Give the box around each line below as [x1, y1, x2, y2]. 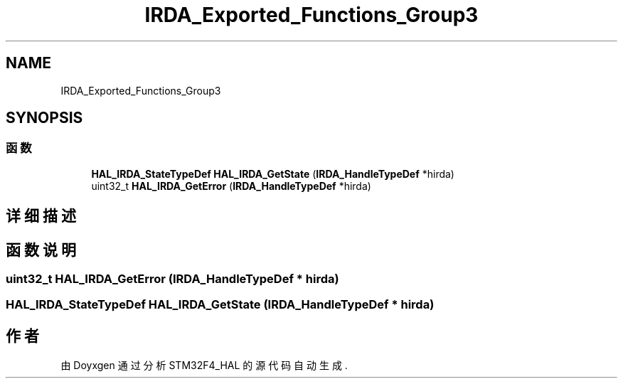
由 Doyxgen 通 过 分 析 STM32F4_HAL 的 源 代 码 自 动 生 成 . [60, 359, 348, 372]
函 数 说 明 [6, 240, 76, 259]
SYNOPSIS [6, 109, 83, 127]
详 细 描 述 [6, 207, 76, 225]
